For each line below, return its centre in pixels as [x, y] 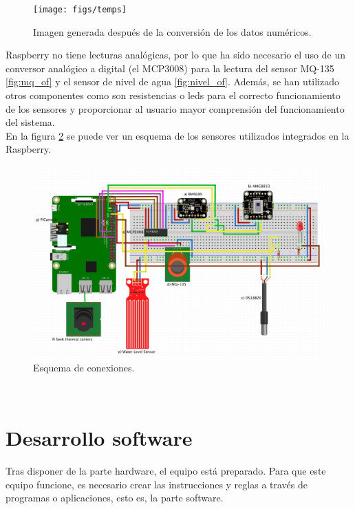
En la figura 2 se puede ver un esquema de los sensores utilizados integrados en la [177, 135]
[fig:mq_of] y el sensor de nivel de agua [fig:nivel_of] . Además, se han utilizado [172, 82]
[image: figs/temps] [80, 10]
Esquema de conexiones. [84, 367]
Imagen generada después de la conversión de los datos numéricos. [172, 31]
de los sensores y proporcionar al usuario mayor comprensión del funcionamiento [175, 108]
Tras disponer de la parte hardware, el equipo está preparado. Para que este [166, 470]
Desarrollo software [99, 438]
